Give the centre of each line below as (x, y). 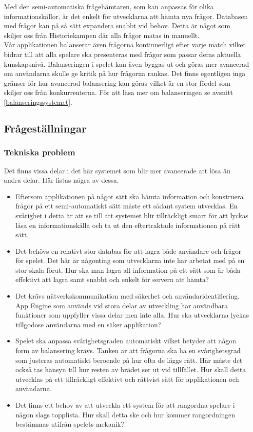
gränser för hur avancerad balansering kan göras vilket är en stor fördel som (117, 83)
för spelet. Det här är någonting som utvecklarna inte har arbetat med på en (130, 260)
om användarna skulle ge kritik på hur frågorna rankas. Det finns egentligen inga (125, 73)
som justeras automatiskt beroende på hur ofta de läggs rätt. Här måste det (129, 360)
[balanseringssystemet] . (38, 102)
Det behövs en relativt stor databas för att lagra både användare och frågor (128, 251)
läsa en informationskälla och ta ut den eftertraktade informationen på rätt (128, 225)
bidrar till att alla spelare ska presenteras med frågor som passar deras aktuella (122, 54)
